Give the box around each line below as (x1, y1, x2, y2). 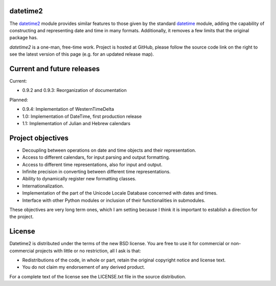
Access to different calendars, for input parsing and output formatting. (22, 154, 171, 160)
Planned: (9, 97, 28, 103)
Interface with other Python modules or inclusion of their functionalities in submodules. (22, 197, 205, 203)
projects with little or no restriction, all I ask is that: (35, 248, 142, 254)
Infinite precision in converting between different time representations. (22, 169, 171, 175)
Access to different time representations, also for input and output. (22, 161, 163, 168)
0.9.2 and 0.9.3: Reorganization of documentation (22, 87, 127, 93)
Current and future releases (9, 64, 100, 73)
